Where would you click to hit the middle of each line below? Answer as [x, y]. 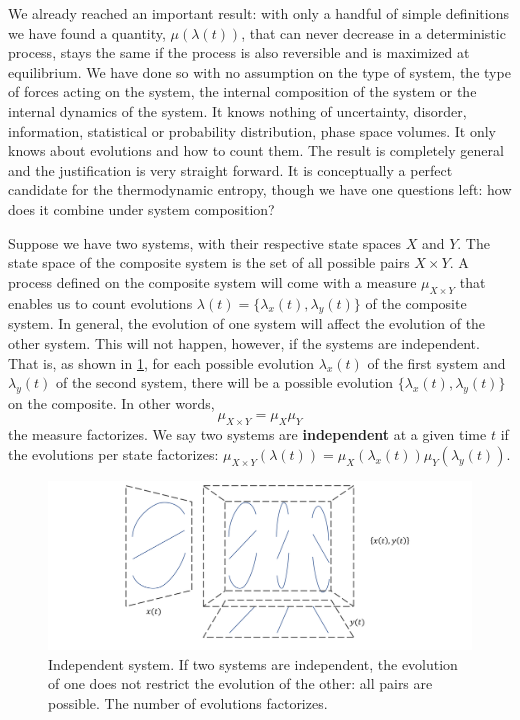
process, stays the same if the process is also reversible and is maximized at [239, 52]
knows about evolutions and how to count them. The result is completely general [256, 150]
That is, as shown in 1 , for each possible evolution [161, 362]
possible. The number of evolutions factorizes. [188, 703]
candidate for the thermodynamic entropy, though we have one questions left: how [260, 189]
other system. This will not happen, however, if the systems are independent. [244, 342]
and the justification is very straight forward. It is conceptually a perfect [230, 169]
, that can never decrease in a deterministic [373, 32]
